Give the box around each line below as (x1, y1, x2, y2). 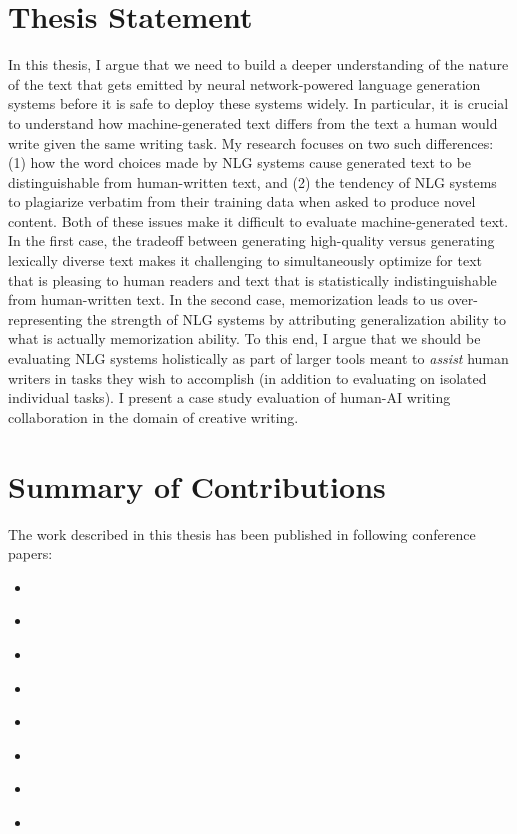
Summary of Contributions (8, 465, 386, 506)
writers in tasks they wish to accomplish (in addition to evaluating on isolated (8, 367, 487, 388)
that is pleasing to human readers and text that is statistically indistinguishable (8, 269, 497, 290)
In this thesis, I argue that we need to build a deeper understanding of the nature (8, 54, 509, 75)
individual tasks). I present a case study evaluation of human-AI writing (8, 387, 451, 408)
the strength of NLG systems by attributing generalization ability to (87, 308, 506, 329)
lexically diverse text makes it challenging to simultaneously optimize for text (8, 250, 483, 271)
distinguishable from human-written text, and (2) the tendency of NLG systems (8, 171, 497, 192)
